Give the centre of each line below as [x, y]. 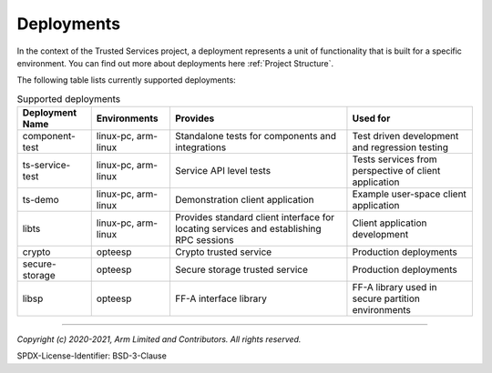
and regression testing [400, 147]
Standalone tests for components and [256, 136]
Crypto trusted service [223, 252]
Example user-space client [409, 194]
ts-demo [41, 200]
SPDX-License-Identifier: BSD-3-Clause [92, 356]
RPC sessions [204, 240]
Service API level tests [223, 171]
